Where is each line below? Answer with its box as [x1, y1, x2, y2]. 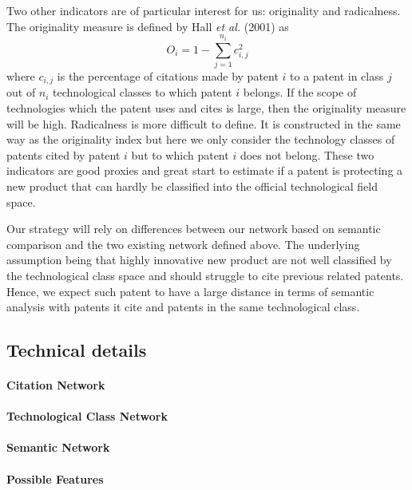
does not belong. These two [240, 146, 374, 163]
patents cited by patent [6, 146, 121, 163]
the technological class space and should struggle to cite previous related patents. [6, 267, 404, 283]
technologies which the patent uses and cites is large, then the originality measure [6, 100, 406, 116]
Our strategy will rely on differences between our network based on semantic [6, 220, 381, 237]
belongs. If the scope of [243, 84, 357, 101]
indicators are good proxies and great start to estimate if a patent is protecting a [6, 162, 403, 179]
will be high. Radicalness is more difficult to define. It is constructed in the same [6, 115, 401, 132]
